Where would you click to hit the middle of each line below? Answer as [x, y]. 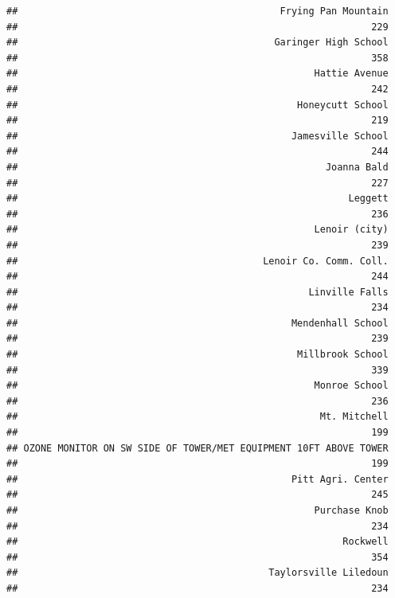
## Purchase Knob [197, 510]
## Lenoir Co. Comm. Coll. [197, 261]
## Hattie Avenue [197, 74]
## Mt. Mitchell [197, 417]
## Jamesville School [197, 136]
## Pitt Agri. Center [197, 479]
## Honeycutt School [197, 105]
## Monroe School [197, 386]
